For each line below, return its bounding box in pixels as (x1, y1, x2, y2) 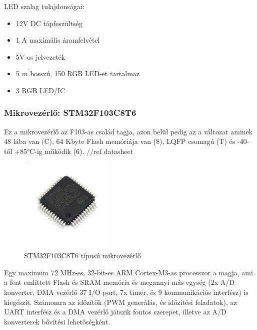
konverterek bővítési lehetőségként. (4, 316, 110, 326)
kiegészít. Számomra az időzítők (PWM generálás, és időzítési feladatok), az (4, 296, 237, 307)
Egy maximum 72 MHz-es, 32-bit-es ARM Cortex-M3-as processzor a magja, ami (4, 267, 253, 277)
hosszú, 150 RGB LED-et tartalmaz (30, 68, 140, 79)
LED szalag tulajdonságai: (4, 1, 84, 11)
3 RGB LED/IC (15, 85, 65, 95)
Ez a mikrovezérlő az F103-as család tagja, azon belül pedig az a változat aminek (4, 126, 253, 136)
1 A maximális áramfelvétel (15, 35, 100, 45)
